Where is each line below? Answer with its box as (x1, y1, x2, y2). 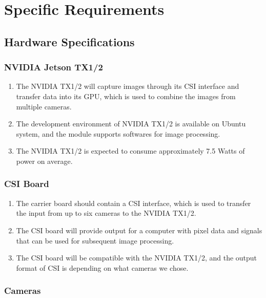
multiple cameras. (16, 101, 72, 111)
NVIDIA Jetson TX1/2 (4, 61, 103, 73)
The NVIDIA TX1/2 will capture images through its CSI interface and (16, 81, 239, 91)
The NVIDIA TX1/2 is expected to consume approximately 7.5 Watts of (16, 145, 245, 156)
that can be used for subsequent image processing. (16, 235, 174, 246)
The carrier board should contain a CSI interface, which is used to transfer (16, 197, 251, 208)
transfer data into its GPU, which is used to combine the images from (16, 90, 236, 101)
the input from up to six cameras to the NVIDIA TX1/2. (16, 208, 196, 218)
